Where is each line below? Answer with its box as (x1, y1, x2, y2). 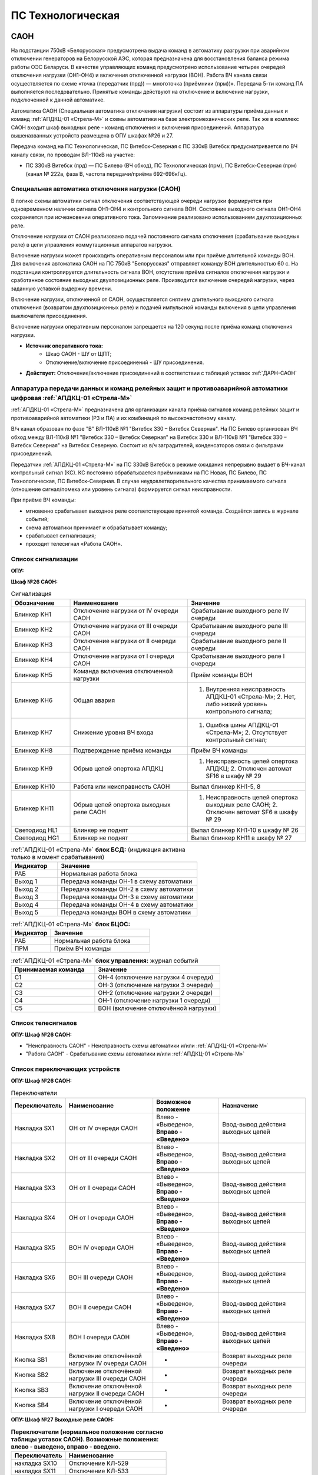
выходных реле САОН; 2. (206, 800, 278, 808)
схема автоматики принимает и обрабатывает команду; (25, 524, 168, 531)
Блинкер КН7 (14, 728, 52, 736)
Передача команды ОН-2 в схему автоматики (61, 885, 194, 893)
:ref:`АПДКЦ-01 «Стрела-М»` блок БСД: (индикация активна (11, 845, 185, 854)
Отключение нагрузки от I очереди (73, 652, 175, 660)
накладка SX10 (14, 1459, 57, 1467)
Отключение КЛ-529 (68, 1459, 129, 1467)
